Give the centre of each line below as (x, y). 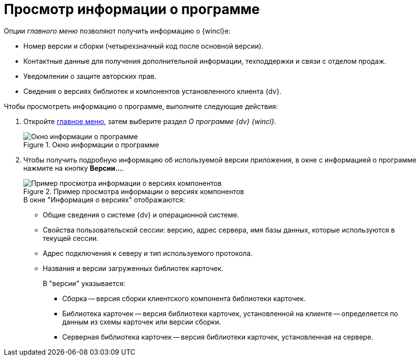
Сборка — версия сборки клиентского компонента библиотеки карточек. (184, 298)
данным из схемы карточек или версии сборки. (142, 322)
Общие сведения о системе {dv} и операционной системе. (141, 215)
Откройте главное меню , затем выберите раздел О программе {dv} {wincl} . (150, 121)
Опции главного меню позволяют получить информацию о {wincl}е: (117, 31)
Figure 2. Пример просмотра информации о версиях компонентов (134, 191)
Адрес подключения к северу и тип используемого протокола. (148, 253)
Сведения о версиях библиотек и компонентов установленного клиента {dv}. (152, 91)
